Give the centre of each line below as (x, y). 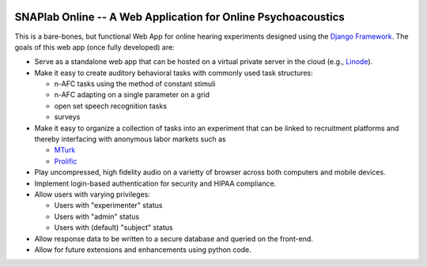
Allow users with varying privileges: (92, 194)
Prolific (66, 161)
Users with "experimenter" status (108, 205)
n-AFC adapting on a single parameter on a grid (132, 95)
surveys (67, 117)
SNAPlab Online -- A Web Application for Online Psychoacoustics (180, 17)
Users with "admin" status (97, 216)
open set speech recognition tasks (111, 106)
